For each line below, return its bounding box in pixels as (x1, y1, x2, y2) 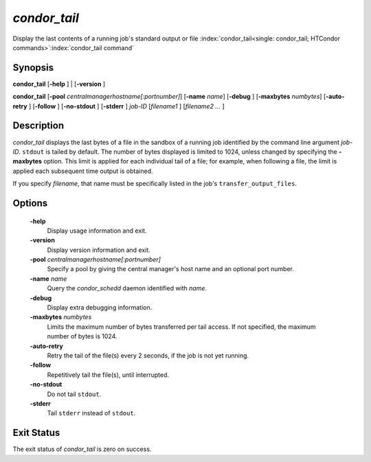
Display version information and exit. (47, 246, 150, 254)
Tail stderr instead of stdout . (47, 409, 136, 417)
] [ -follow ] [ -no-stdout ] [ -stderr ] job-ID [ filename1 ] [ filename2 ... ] (28, 102, 225, 110)
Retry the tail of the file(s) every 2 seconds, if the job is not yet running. (47, 351, 249, 360)
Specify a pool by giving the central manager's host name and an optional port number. (47, 265, 295, 273)
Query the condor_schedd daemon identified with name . (47, 284, 207, 292)
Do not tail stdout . (47, 390, 102, 398)
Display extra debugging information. (47, 303, 153, 312)
